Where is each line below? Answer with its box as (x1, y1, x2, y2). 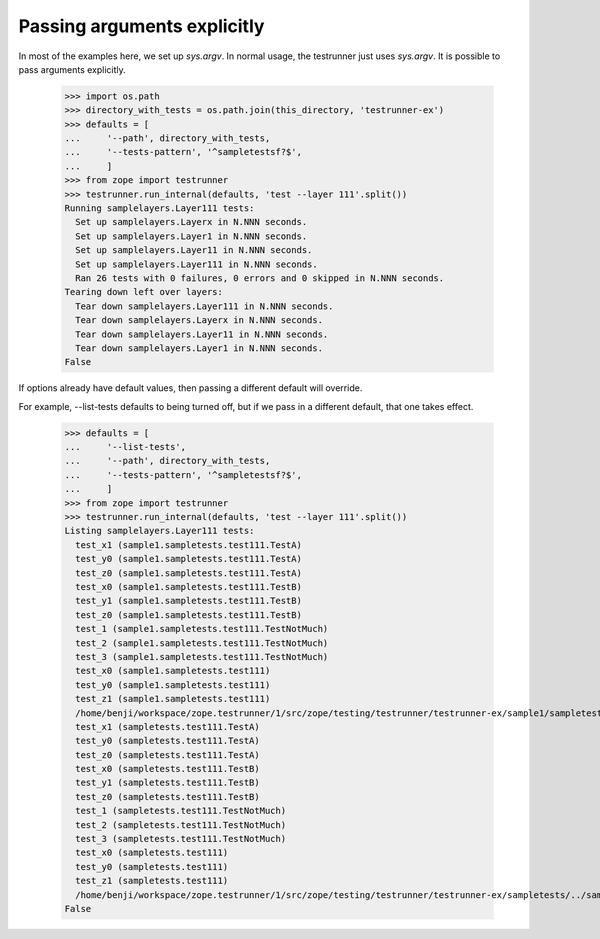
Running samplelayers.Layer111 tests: (64, 203, 255, 214)
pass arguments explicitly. (18, 63, 127, 75)
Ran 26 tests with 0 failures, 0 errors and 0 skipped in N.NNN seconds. (75, 273, 445, 284)
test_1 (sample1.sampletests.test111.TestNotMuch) (75, 623, 329, 635)
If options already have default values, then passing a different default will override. (18, 382, 363, 394)
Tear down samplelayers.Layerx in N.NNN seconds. (75, 315, 324, 326)
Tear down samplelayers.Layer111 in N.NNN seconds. (75, 300, 334, 312)
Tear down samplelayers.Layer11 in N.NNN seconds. (75, 328, 329, 340)
